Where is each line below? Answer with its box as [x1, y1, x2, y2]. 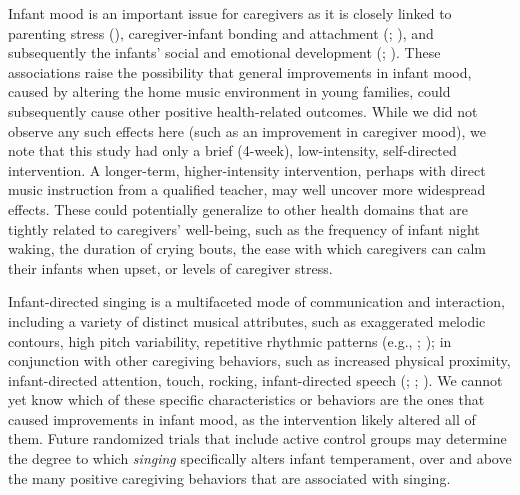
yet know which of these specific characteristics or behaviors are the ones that [8, 389, 485, 410]
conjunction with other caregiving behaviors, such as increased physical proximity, [8, 350, 511, 371]
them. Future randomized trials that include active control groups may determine [8, 428, 507, 449]
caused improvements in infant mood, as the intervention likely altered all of [8, 408, 476, 429]
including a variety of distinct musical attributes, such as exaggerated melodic [8, 310, 486, 331]
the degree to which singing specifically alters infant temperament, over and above [8, 448, 512, 469]
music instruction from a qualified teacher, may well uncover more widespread [8, 179, 486, 200]
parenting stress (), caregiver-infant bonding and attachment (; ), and [8, 22, 434, 43]
